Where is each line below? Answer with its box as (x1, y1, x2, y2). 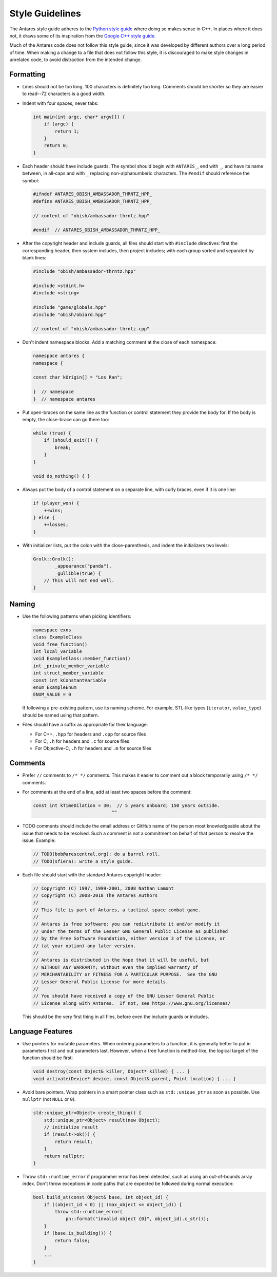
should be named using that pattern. (22, 712, 100, 718)
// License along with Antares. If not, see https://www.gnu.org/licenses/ (33, 1000, 231, 1006)
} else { (33, 515, 55, 521)
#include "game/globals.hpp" (33, 305, 107, 310)
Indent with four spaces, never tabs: (22, 100, 98, 106)
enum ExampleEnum (33, 685, 77, 690)
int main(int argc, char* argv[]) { (33, 114, 126, 120)
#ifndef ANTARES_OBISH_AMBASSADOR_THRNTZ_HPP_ (33, 191, 152, 197)
